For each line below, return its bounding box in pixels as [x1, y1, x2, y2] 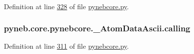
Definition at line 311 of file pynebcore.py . [4, 40, 129, 51]
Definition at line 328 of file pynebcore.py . [4, 1, 129, 11]
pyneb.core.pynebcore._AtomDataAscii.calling [4, 22, 191, 34]
